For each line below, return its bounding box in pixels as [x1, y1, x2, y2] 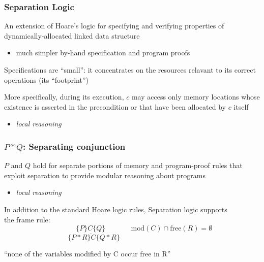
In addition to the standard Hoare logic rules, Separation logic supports [4, 204, 227, 214]
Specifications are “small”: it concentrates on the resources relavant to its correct [4, 64, 256, 75]
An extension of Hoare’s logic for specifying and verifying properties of [4, 20, 224, 31]
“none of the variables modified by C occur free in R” [4, 248, 171, 259]
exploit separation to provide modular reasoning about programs [4, 170, 206, 180]
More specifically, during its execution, [4, 91, 124, 102]
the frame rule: [4, 214, 50, 224]
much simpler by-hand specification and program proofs [16, 47, 190, 58]
